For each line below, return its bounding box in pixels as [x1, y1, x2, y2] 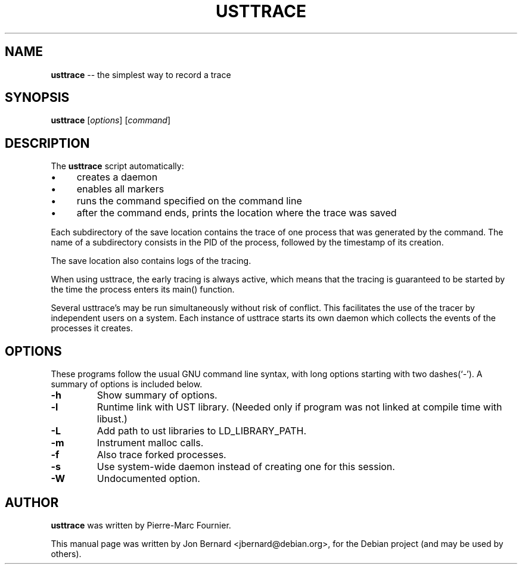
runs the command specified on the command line [76, 195, 302, 207]
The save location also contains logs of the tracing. [51, 256, 251, 266]
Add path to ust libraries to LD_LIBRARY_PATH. [97, 425, 307, 437]
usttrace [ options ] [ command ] [51, 115, 171, 126]
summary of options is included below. [51, 379, 203, 390]
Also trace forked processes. [97, 449, 226, 461]
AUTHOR [5, 495, 59, 510]
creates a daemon [76, 171, 158, 184]
